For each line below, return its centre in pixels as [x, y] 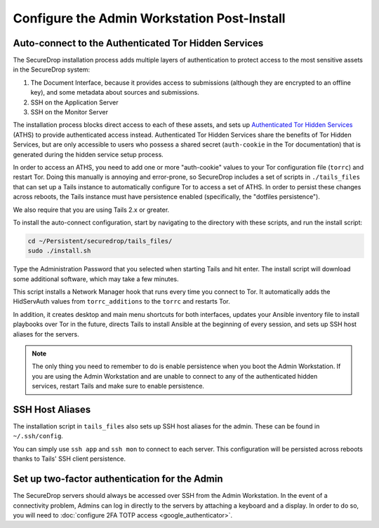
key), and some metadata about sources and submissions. [115, 93]
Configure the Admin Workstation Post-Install [149, 18]
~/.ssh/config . [38, 436]
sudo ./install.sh [59, 251]
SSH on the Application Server [74, 102]
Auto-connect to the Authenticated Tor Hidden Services [138, 43]
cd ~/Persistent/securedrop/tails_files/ [100, 241]
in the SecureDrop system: [52, 69]
